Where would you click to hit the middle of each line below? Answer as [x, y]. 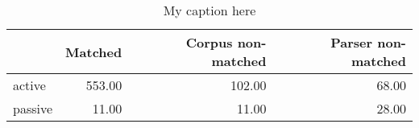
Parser [352, 42]
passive [33, 108]
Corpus [209, 42]
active [29, 85]
